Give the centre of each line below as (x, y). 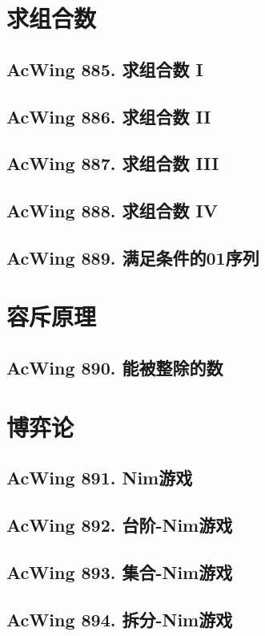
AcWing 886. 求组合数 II (109, 116)
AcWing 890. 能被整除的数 (115, 368)
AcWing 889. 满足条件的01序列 (133, 257)
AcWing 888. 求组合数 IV (112, 211)
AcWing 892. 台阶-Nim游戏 (120, 524)
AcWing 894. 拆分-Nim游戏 (120, 619)
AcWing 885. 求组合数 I (105, 69)
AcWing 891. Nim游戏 (100, 478)
